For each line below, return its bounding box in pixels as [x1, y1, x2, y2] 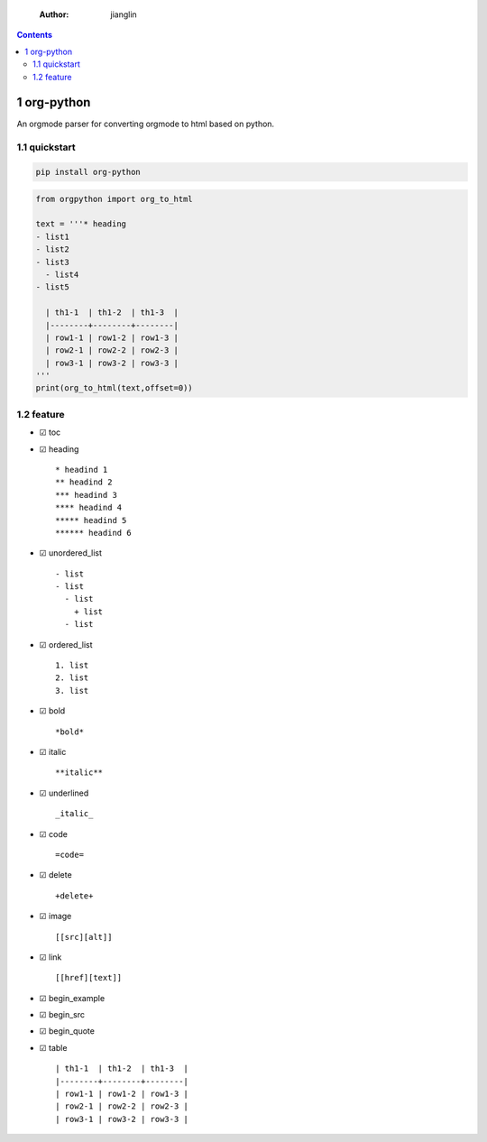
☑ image [39, 911, 72, 922]
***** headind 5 [55, 515, 127, 525]
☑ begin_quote [39, 1026, 95, 1036]
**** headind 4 [55, 502, 123, 513]
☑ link [39, 952, 62, 962]
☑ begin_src [39, 1009, 86, 1020]
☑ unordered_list [39, 548, 103, 558]
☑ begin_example [39, 992, 106, 1003]
